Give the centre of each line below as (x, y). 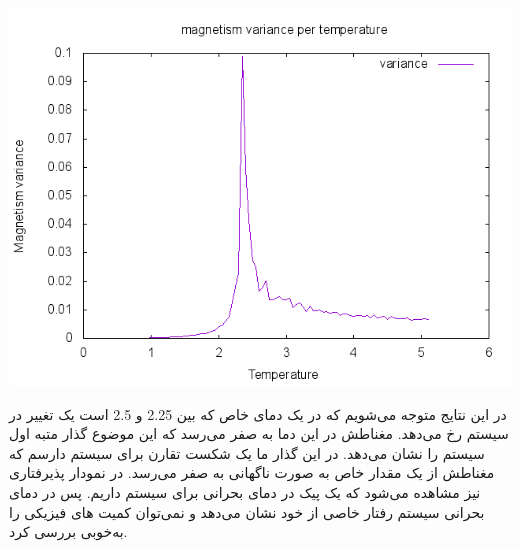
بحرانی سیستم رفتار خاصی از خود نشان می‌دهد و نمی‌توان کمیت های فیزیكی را (247, 511)
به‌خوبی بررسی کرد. (68, 531)
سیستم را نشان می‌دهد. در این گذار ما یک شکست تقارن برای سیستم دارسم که (247, 452)
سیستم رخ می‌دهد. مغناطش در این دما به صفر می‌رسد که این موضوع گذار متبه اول (259, 433)
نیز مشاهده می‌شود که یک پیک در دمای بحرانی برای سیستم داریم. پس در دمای (245, 491)
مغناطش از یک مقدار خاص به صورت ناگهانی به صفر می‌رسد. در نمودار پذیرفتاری (252, 472)
